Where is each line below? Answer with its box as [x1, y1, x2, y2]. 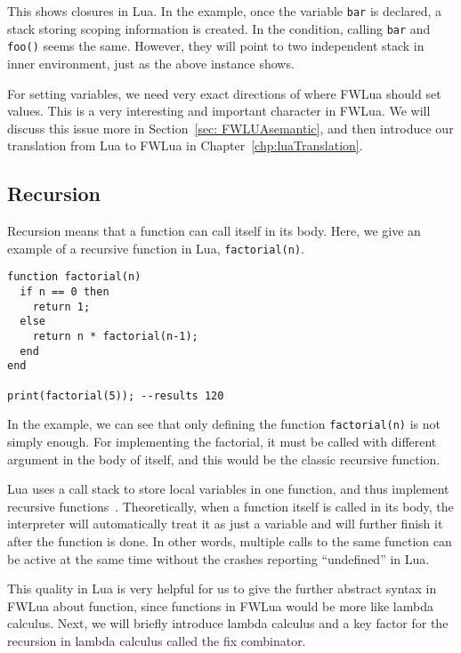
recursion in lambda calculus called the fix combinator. [7, 631, 306, 649]
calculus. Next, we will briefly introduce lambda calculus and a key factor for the [7, 614, 449, 633]
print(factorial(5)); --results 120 [7, 389, 224, 402]
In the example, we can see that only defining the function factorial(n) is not [7, 415, 441, 433]
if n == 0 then [20, 286, 109, 299]
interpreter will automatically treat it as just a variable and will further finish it [7, 514, 443, 533]
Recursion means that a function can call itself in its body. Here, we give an [7, 222, 421, 240]
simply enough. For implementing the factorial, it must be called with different [7, 431, 437, 450]
